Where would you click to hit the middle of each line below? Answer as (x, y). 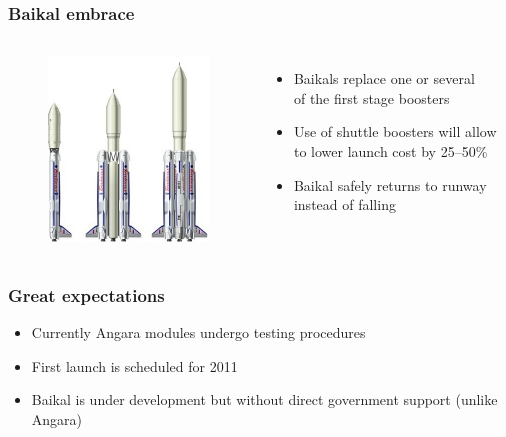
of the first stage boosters (371, 97)
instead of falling (344, 204)
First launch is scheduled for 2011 (134, 365)
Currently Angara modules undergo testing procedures (198, 332)
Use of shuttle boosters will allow (395, 131)
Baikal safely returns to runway (390, 184)
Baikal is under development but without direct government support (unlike (264, 399)
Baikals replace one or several (384, 78)
